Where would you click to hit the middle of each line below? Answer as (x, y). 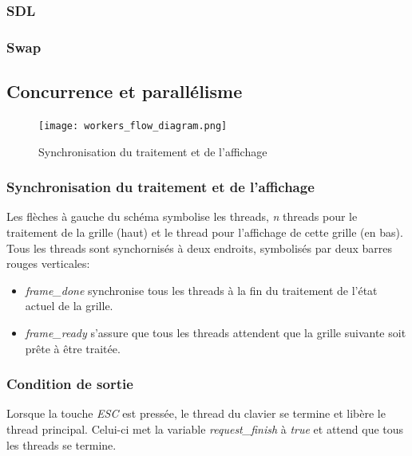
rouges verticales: (48, 263)
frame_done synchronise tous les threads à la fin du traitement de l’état (201, 290)
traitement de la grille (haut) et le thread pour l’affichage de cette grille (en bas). (205, 232)
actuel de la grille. (69, 306)
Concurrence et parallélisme (125, 91)
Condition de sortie (70, 384)
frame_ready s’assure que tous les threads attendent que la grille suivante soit (216, 332)
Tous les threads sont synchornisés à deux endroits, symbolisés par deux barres (199, 248)
